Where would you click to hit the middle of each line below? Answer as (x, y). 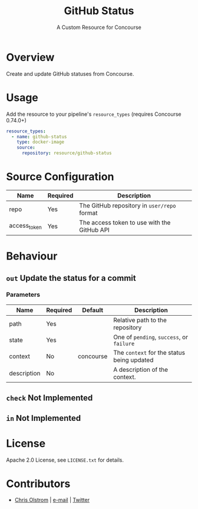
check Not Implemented (49, 398)
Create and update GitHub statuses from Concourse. (70, 74)
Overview (30, 57)
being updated (133, 360)
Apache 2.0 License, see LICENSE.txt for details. (65, 460)
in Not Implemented (44, 418)
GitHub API (95, 230)
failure (124, 343)
